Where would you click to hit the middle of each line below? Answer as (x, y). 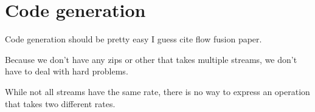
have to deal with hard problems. (67, 71)
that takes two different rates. (60, 103)
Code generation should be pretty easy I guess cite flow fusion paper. (133, 39)
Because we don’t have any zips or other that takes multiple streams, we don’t (151, 59)
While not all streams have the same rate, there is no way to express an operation (157, 91)
